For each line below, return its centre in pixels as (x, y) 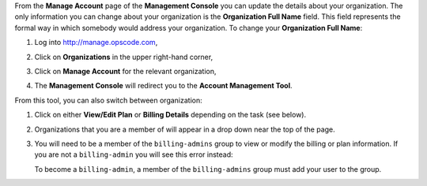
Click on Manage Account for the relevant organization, (125, 71)
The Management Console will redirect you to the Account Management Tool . (163, 86)
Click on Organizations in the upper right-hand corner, (124, 57)
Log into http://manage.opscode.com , (96, 43)
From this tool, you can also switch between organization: (108, 100)
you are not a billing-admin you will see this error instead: (134, 154)
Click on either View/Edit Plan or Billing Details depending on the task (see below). (170, 115)
